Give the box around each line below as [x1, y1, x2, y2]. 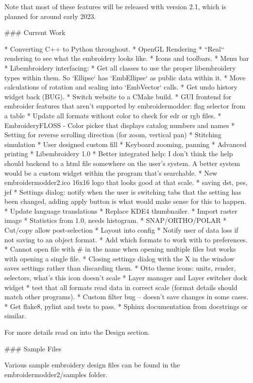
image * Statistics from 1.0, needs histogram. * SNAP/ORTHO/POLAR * [4, 215, 227, 225]
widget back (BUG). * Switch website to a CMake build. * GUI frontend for [4, 91, 232, 101]
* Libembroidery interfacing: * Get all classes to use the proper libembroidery [4, 62, 236, 73]
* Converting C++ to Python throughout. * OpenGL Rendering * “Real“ [4, 43, 224, 54]
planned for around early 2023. [4, 11, 96, 21]
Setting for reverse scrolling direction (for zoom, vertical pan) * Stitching [4, 129, 221, 140]
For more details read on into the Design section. [4, 327, 150, 337]
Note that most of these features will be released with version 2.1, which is [4, 1, 226, 11]
